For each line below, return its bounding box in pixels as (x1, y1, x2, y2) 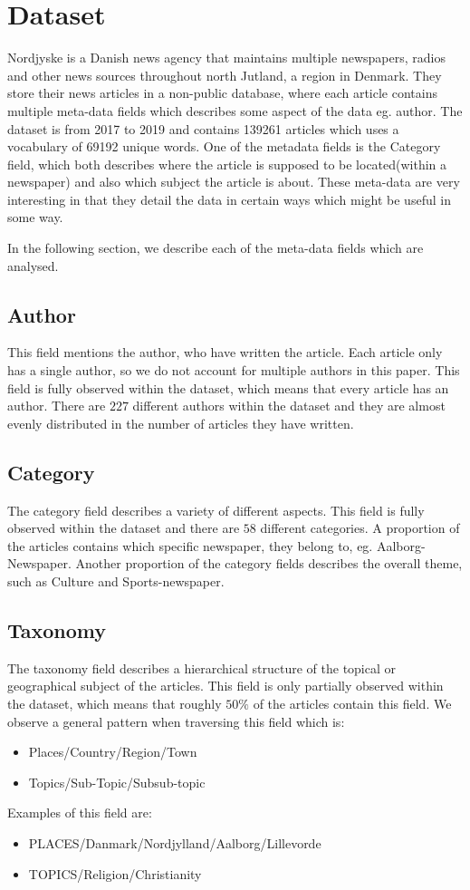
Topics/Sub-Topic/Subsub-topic (28, 772, 206, 791)
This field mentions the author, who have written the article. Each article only (7, 343, 443, 362)
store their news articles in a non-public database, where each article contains (7, 83, 437, 102)
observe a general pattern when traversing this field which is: (7, 711, 345, 730)
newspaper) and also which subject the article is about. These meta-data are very (7, 172, 460, 191)
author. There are (7, 396, 106, 415)
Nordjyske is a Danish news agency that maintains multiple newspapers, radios (7, 48, 446, 67)
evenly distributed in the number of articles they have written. (7, 413, 354, 432)
